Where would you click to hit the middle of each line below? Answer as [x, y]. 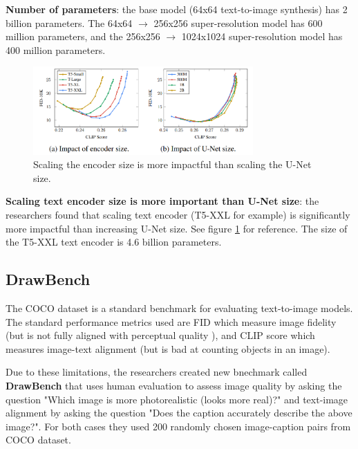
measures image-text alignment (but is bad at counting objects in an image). [168, 348]
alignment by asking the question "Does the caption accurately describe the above [179, 413]
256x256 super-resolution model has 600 [238, 22]
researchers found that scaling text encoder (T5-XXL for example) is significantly [178, 215]
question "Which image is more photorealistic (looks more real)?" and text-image [177, 399]
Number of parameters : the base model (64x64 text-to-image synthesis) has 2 [177, 9]
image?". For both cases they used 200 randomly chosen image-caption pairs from [178, 426]
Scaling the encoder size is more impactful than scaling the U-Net [172, 164]
